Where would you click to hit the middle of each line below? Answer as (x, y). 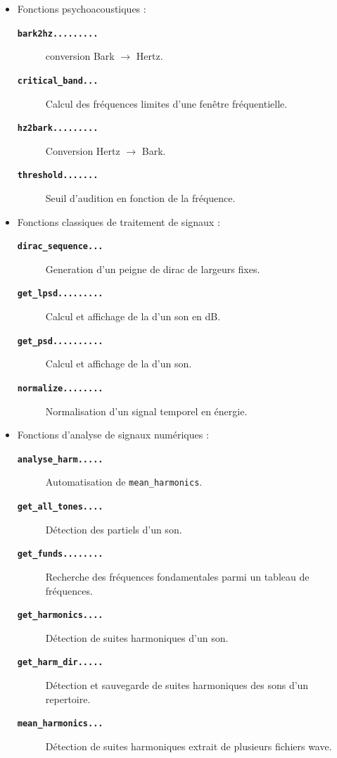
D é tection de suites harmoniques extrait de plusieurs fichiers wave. (189, 746)
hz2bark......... (58, 128)
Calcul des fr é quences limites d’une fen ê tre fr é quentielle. (166, 103)
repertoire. (68, 699)
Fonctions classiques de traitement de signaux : (119, 221)
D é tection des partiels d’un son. (114, 529)
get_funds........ (60, 554)
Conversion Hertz (83, 150)
